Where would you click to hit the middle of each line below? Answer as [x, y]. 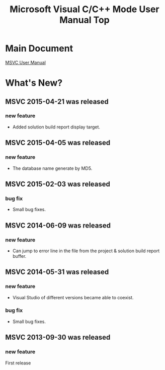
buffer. [19, 256]
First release [18, 363]
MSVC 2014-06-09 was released [58, 225]
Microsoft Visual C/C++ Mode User [85, 9]
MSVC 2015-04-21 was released [57, 101]
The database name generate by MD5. [52, 168]
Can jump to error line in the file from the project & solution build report [86, 251]
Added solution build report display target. [56, 127]
